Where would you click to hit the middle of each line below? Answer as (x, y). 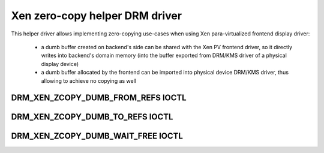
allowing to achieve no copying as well (88, 80)
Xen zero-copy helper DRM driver (97, 16)
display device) (60, 64)
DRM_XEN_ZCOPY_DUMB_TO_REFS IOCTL (92, 117)
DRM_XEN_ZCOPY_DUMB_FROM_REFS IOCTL (99, 98)
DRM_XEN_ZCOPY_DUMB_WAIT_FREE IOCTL (97, 136)
